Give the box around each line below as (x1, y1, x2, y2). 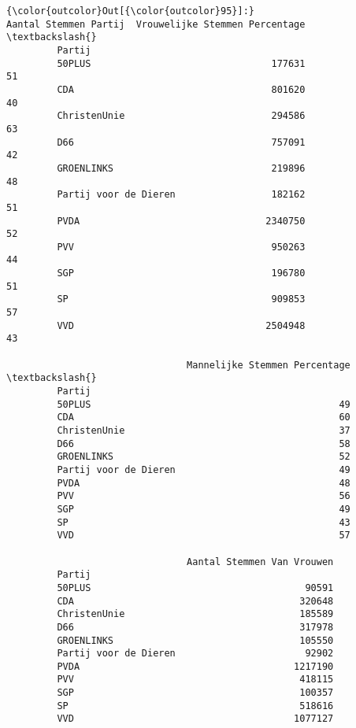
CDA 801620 (57, 83, 306, 95)
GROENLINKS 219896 (57, 162, 306, 174)
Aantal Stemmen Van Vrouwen (187, 556, 334, 567)
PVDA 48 (57, 477, 350, 489)
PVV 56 (57, 490, 350, 502)
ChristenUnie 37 (57, 425, 350, 436)
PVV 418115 (57, 674, 334, 686)
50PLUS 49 (57, 398, 350, 410)
